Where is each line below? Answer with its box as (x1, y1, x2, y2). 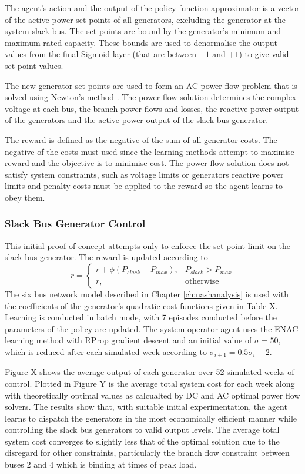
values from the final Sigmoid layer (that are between (5, 48, 197, 60)
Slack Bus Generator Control (5, 216, 146, 231)
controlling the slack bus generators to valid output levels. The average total (5, 423, 280, 436)
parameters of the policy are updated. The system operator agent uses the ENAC (5, 322, 299, 334)
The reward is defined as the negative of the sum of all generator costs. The (5, 133, 277, 145)
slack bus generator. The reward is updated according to (5, 251, 208, 263)
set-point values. (5, 59, 63, 71)
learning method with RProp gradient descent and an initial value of (5, 334, 252, 346)
